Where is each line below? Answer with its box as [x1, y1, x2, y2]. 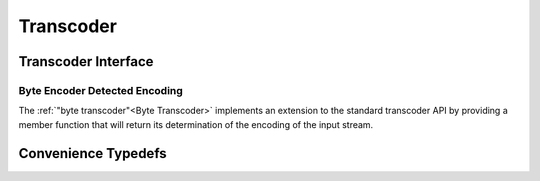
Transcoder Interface [18, 53, 154, 70]
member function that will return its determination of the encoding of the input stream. [18, 118, 374, 130]
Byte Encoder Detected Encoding [18, 83, 184, 97]
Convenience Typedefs [18, 145, 167, 162]
